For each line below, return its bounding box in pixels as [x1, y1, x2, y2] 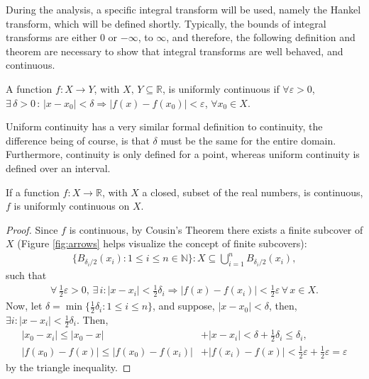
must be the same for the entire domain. [160, 132, 336, 147]
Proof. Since [6, 222, 58, 237]
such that [6, 268, 47, 283]
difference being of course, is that [6, 132, 150, 147]
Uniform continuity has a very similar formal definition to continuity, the [6, 119, 323, 134]
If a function [6, 184, 60, 199]
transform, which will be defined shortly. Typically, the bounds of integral [6, 16, 326, 30]
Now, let [6, 298, 43, 313]
